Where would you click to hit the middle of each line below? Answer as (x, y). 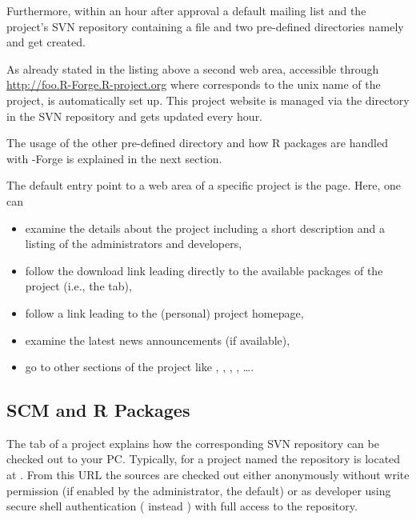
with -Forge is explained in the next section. (114, 158)
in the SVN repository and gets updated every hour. (135, 116)
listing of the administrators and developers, (134, 244)
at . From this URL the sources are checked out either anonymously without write (208, 475)
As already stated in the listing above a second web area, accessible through (193, 68)
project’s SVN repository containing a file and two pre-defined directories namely (205, 26)
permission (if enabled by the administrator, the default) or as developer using (199, 490)
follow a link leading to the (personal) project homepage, (164, 312)
